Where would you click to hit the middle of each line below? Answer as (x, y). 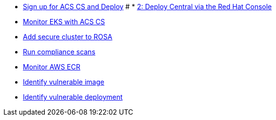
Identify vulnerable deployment (73, 97)
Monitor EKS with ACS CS (64, 22)
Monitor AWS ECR (52, 67)
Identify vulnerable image (64, 82)
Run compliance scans (59, 52)
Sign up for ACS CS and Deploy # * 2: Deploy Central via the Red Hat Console (147, 7)
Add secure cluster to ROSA (68, 37)
